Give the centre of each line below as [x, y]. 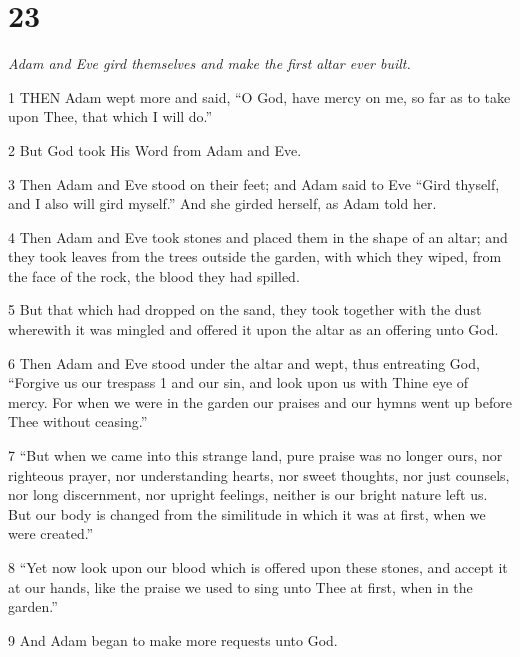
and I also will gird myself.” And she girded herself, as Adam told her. [222, 203]
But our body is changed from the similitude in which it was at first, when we [247, 513]
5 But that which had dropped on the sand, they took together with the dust [245, 309]
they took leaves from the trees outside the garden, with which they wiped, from [255, 256]
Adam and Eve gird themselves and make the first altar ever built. [209, 63]
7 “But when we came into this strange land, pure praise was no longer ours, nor [255, 455]
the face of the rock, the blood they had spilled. [154, 275]
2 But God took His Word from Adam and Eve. [155, 149]
